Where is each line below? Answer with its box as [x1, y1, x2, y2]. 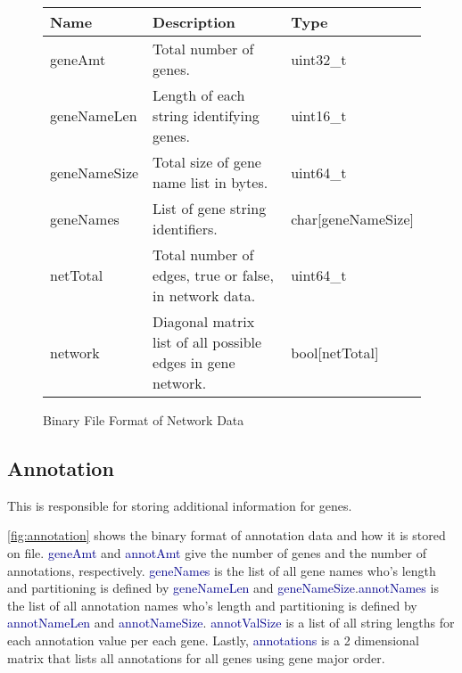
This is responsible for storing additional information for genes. [7, 496, 352, 514]
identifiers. [153, 218, 218, 239]
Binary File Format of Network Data [43, 411, 244, 429]
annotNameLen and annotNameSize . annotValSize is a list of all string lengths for [7, 613, 455, 632]
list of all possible [153, 332, 262, 352]
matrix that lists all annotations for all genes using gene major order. [7, 648, 385, 667]
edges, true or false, [153, 265, 274, 285]
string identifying [153, 105, 260, 126]
